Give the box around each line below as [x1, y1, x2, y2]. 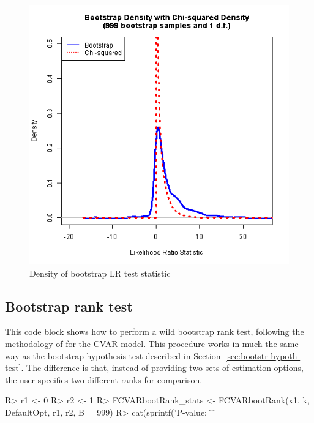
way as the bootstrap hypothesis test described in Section [5, 349, 221, 362]
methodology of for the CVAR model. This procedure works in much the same [5, 337, 299, 350]
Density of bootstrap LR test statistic [29, 266, 171, 279]
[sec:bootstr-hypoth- [225, 349, 301, 362]
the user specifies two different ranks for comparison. [5, 373, 203, 386]
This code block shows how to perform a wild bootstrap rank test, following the [5, 325, 304, 338]
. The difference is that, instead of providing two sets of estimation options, [21, 361, 304, 374]
